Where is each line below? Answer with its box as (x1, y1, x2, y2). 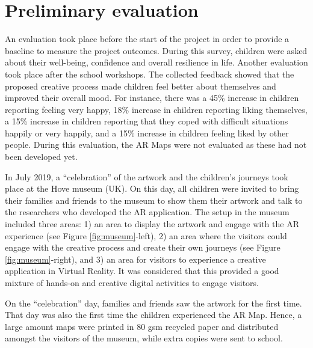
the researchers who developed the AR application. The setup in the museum (5, 206, 290, 218)
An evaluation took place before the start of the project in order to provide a (5, 32, 290, 45)
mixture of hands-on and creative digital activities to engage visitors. (5, 276, 259, 288)
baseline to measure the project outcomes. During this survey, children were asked (5, 44, 308, 56)
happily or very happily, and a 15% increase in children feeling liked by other (5, 126, 289, 139)
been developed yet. (5, 150, 78, 163)
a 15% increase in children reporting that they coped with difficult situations (5, 115, 288, 127)
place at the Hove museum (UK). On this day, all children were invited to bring (5, 182, 299, 195)
